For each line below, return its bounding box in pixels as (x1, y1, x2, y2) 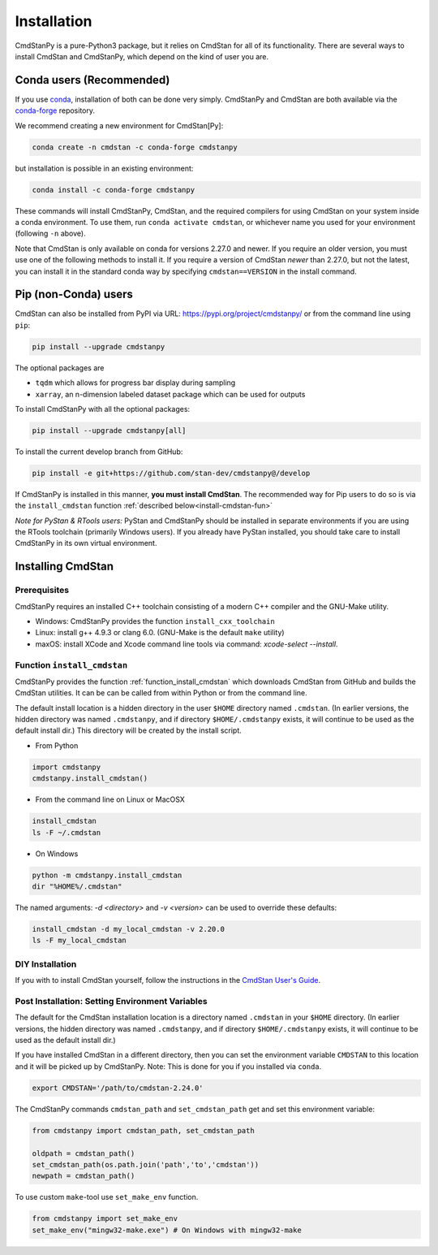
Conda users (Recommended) (15, 73, 170, 87)
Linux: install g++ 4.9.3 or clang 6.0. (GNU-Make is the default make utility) (35, 628, 285, 638)
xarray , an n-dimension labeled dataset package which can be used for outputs (35, 389, 306, 399)
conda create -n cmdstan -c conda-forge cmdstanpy (32, 142, 238, 152)
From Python (35, 740, 79, 751)
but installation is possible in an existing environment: (15, 163, 194, 173)
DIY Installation (15, 959, 77, 970)
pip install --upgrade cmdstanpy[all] (32, 426, 187, 435)
